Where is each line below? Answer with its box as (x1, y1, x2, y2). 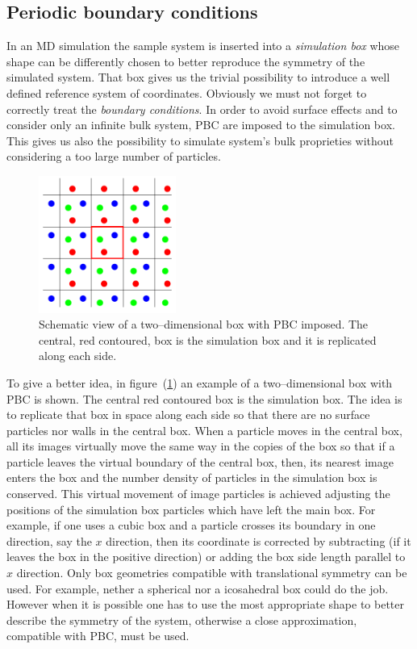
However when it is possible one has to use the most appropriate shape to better (6, 596, 404, 613)
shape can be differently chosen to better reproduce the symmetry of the (6, 52, 365, 69)
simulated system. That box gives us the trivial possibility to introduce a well (6, 69, 390, 86)
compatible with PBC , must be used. (6, 627, 190, 644)
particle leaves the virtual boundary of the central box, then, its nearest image (6, 453, 394, 470)
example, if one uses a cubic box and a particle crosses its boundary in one (6, 517, 376, 534)
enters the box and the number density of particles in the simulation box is (6, 469, 377, 486)
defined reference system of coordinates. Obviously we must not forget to (6, 84, 367, 101)
